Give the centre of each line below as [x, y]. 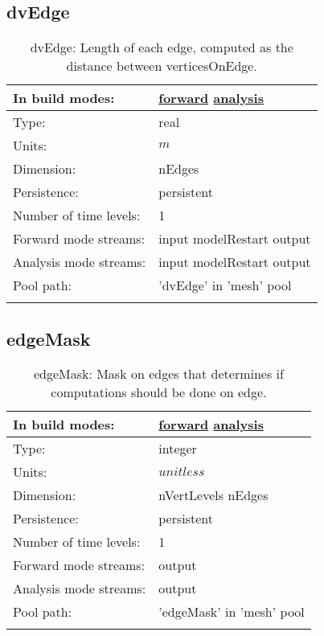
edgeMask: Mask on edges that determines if [158, 374]
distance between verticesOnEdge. [162, 66]
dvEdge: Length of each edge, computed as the [162, 47]
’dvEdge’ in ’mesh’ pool [225, 285]
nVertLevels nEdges [213, 495]
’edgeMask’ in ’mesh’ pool [232, 612]
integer [178, 449]
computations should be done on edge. [159, 392]
